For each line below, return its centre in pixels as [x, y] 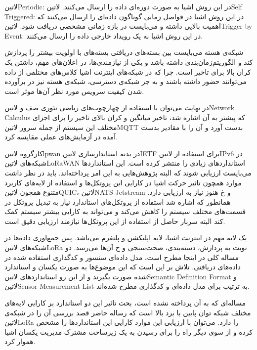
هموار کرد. [20, 341]
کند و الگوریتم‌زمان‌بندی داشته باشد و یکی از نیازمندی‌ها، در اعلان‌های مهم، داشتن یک [129, 62]
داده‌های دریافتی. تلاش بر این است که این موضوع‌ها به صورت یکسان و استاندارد [123, 267]
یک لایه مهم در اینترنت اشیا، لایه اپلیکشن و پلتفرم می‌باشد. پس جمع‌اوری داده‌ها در [126, 238]
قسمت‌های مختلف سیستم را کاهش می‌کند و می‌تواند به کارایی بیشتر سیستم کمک [125, 211]
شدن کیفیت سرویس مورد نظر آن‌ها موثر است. [74, 91]
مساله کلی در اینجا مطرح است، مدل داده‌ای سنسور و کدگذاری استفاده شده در [122, 257]
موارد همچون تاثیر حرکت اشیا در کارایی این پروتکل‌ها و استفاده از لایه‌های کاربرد [123, 182]
